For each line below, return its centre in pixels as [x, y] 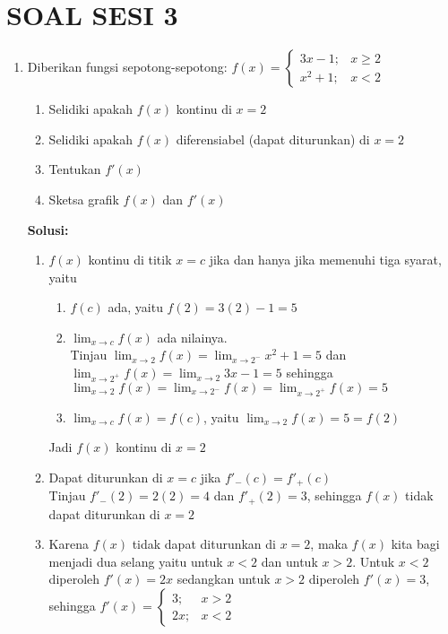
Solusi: [48, 229]
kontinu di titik [130, 260]
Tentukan [75, 169]
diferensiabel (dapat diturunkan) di [273, 139]
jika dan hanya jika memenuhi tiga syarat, [325, 260]
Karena [69, 544]
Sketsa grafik [84, 199]
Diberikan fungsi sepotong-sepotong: [127, 67]
